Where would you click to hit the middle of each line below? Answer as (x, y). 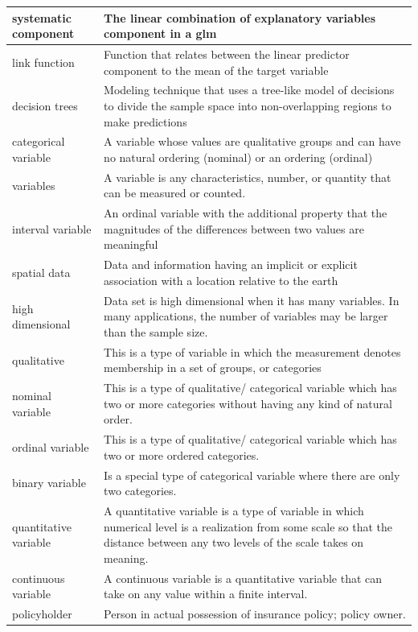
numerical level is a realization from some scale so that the (248, 526)
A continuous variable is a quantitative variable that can (243, 578)
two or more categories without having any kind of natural (248, 403)
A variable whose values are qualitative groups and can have (252, 141)
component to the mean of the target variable (216, 70)
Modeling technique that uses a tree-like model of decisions (249, 90)
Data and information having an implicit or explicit (231, 264)
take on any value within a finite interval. (206, 594)
